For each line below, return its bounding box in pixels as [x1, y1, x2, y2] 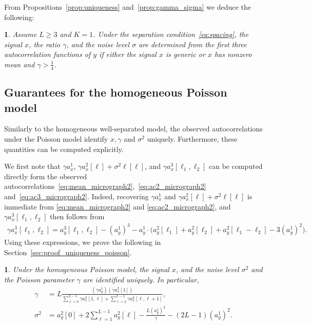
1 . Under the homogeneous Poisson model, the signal [4, 264, 169, 275]
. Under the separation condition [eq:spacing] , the [93, 29, 248, 40]
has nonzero [214, 49, 252, 60]
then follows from [50, 211, 105, 222]
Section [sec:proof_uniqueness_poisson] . [4, 246, 132, 257]
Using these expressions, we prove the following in [4, 237, 161, 247]
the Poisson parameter [4, 274, 74, 285]
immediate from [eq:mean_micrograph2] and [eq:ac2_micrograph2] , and [4, 201, 231, 212]
